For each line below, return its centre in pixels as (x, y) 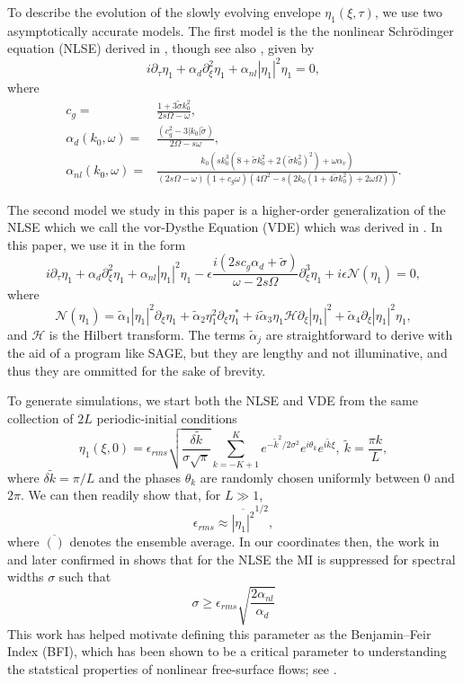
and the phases (140, 477)
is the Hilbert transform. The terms (147, 334)
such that (85, 577)
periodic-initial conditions (167, 418)
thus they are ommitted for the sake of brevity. (137, 370)
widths (26, 577)
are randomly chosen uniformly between (310, 477)
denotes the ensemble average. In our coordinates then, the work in (254, 542)
